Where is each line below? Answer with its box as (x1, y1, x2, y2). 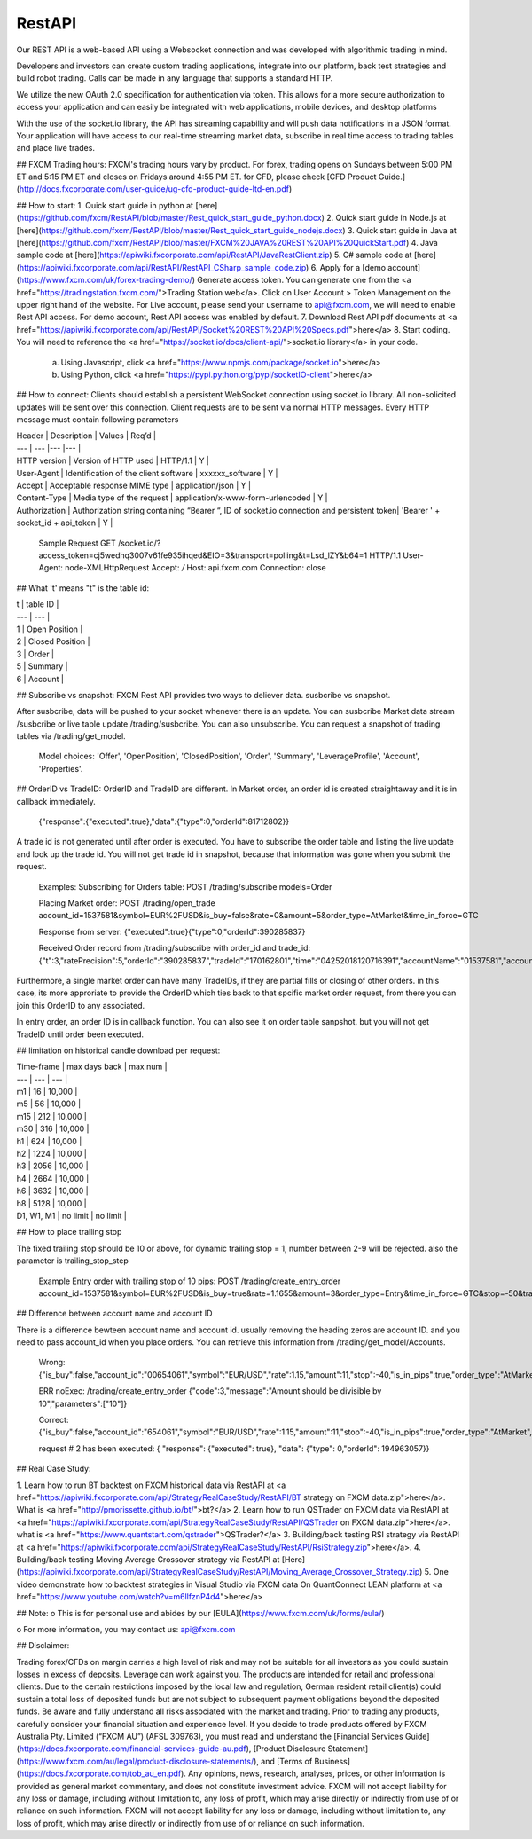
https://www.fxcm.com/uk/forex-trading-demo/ (19, 275, 192, 286)
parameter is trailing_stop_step (16, 1255, 129, 1266)
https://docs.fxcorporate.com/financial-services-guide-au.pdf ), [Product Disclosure (19, 1743, 326, 1754)
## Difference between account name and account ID (16, 1309, 213, 1319)
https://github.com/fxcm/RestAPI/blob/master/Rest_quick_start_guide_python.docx (19, 213, 323, 224)
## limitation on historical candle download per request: (16, 1045, 221, 1056)
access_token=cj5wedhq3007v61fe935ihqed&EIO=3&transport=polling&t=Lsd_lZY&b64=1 (38, 550, 368, 561)
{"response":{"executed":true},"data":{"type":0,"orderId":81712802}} (38, 816, 290, 827)
